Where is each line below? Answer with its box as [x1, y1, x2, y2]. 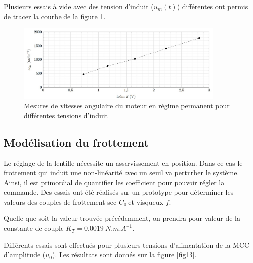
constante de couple [4, 223, 64, 233]
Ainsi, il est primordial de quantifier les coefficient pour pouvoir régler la [4, 177, 225, 187]
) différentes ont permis [177, 1, 248, 11]
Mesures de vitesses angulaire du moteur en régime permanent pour [24, 101, 230, 111]
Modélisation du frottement [4, 134, 149, 150]
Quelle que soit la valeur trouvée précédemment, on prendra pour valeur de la [4, 213, 240, 223]
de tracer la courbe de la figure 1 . [4, 11, 106, 21]
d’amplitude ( [4, 249, 46, 260]
